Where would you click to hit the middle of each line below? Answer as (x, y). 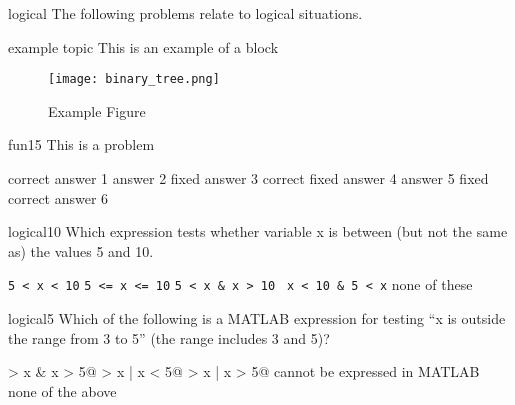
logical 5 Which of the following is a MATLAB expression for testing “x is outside (257, 318)
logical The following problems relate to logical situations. (185, 13)
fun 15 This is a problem (81, 144)
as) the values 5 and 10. (81, 250)
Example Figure (97, 110)
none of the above (62, 390)
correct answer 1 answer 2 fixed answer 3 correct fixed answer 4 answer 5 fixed (248, 178)
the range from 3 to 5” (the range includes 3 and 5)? (169, 337)
